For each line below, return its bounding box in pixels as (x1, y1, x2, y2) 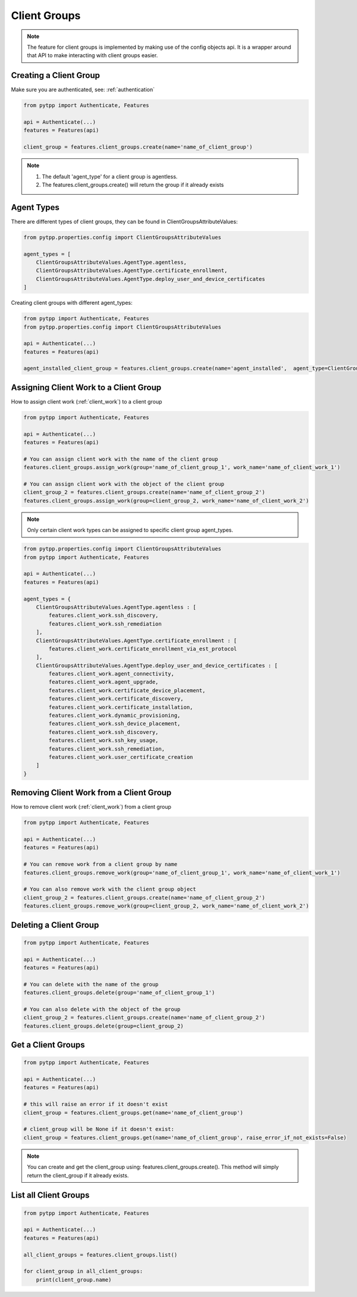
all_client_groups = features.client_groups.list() (23, 1251, 178, 1258)
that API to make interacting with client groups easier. (27, 52, 158, 59)
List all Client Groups (11, 1190, 90, 1201)
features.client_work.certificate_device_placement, (48, 687, 206, 693)
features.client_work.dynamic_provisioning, (48, 712, 181, 719)
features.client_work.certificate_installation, (48, 704, 193, 711)
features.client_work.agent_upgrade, (48, 679, 159, 686)
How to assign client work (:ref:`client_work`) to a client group (11, 398, 162, 405)
